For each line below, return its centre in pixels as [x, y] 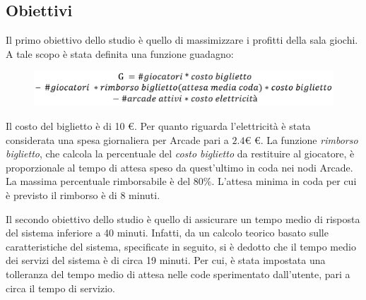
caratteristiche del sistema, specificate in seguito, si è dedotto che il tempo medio [181, 246]
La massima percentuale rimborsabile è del [98, 181]
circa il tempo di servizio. [60, 288]
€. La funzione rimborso [306, 139]
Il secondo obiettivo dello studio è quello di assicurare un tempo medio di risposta [183, 218]
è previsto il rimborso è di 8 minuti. [83, 195]
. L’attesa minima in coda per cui [284, 181]
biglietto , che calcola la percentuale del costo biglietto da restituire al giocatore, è [180, 154]
